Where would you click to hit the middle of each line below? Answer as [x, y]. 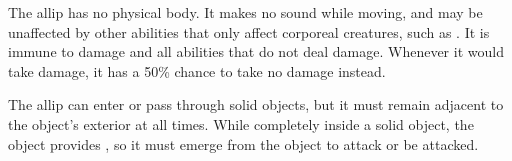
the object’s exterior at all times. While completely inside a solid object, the [241, 123]
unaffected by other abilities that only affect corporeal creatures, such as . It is [249, 31]
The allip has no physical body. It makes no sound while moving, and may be [245, 12]
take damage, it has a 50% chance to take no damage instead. [197, 70]
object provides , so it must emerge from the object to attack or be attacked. [243, 143]
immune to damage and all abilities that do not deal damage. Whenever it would [256, 51]
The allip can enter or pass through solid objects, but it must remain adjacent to [256, 104]
